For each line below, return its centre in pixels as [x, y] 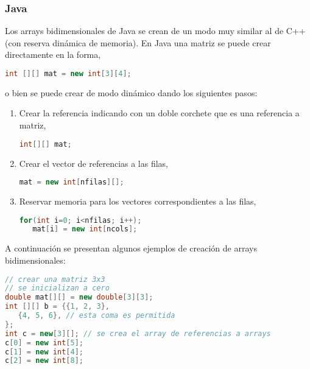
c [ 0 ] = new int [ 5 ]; [44, 343]
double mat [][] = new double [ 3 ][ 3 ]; [79, 297]
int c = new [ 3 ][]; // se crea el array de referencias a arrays [138, 333]
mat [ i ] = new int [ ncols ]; [85, 229]
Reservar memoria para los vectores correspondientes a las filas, [138, 201]
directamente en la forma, [53, 54]
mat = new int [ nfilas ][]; [72, 182]
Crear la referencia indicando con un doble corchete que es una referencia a [159, 113]
